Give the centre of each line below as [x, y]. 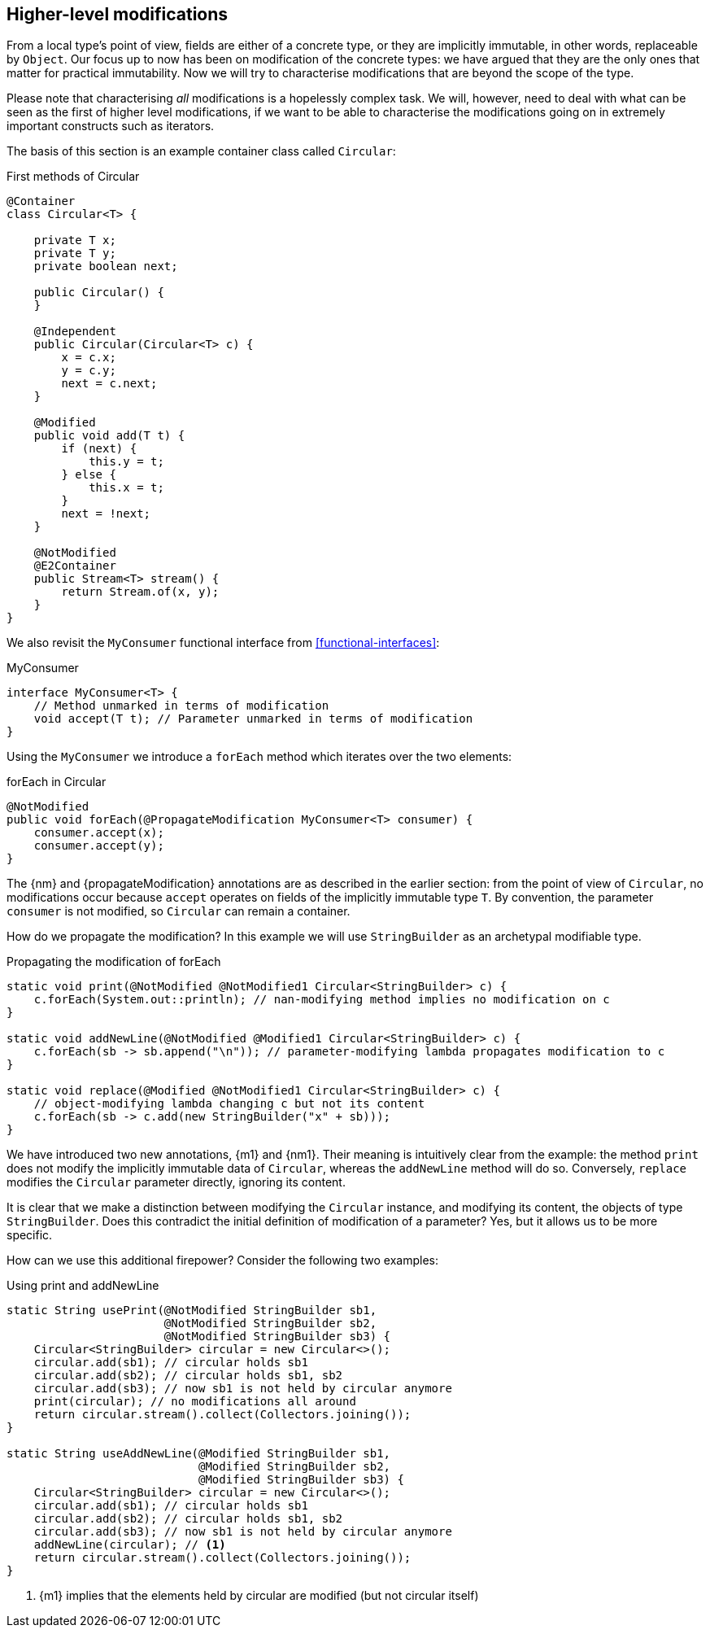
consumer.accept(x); [99, 833]
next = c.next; [109, 384]
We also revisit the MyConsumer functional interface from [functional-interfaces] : [223, 643]
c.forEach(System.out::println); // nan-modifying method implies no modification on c [322, 1000]
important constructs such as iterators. [111, 126]
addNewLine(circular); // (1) [130, 1545]
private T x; [75, 240]
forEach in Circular [57, 782]
